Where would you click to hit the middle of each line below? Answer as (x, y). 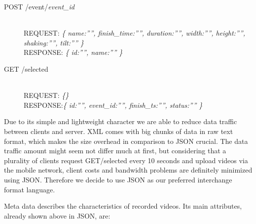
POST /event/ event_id (39, 6)
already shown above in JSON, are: (57, 215)
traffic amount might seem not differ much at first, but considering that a (115, 151)
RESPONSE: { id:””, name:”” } (73, 52)
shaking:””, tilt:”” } (54, 42)
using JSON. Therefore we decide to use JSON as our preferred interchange (118, 179)
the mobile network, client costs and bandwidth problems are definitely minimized (128, 170)
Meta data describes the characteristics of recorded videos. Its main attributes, (123, 206)
